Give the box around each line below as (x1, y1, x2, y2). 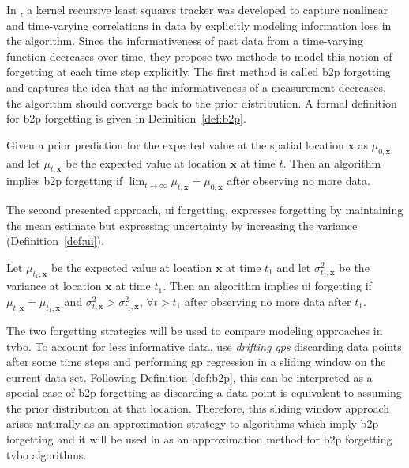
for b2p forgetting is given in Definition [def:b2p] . (6, 110, 246, 126)
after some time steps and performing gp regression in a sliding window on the (6, 353, 386, 370)
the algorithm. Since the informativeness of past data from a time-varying (6, 32, 363, 49)
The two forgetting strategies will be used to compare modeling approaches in (6, 322, 383, 338)
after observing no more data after (184, 292, 351, 309)
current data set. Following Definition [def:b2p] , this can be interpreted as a (6, 368, 373, 385)
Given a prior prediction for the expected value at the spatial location (6, 136, 344, 153)
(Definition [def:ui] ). (6, 232, 104, 249)
